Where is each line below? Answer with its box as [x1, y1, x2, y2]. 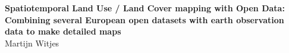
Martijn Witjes [5, 36, 59, 49]
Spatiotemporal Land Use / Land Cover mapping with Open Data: [5, 2, 285, 14]
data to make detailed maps [5, 25, 121, 38]
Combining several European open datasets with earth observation [5, 13, 284, 26]
